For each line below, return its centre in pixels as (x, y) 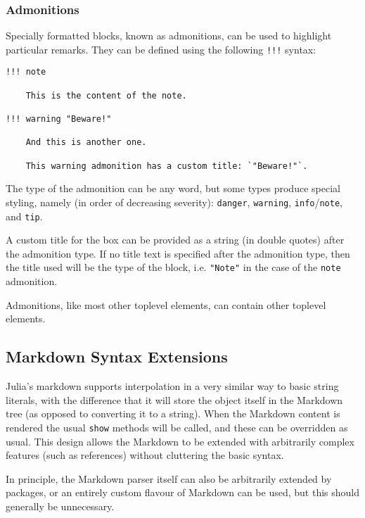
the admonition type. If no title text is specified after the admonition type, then (178, 253)
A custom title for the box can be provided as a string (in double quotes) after (175, 240)
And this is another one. (86, 143)
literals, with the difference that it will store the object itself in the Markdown (174, 399)
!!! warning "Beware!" (59, 119)
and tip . (24, 216)
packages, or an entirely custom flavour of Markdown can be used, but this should (183, 492)
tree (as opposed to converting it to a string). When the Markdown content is (173, 413)
